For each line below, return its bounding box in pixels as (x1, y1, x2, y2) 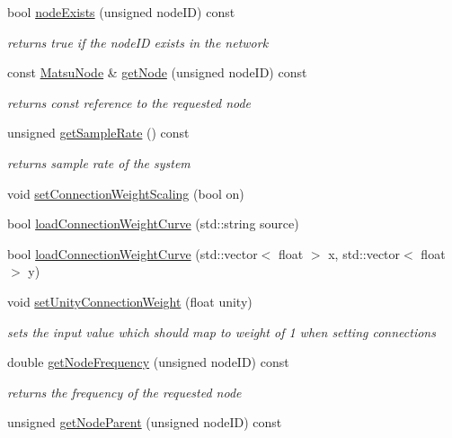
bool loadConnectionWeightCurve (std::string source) (7, 214, 299, 233)
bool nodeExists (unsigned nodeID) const (7, 3, 235, 21)
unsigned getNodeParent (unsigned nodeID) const (7, 413, 282, 432)
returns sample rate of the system (7, 153, 191, 172)
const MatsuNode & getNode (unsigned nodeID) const (7, 63, 307, 82)
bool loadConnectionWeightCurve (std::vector (7, 244, 258, 263)
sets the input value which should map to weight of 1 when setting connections (7, 322, 436, 341)
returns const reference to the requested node (7, 93, 252, 112)
